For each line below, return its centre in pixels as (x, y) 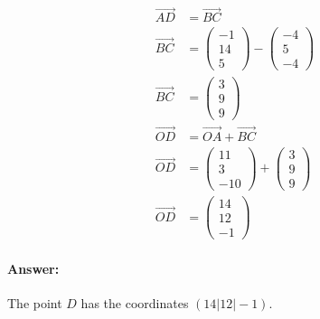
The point (35, 303)
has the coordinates (135, 303)
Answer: (33, 268)
